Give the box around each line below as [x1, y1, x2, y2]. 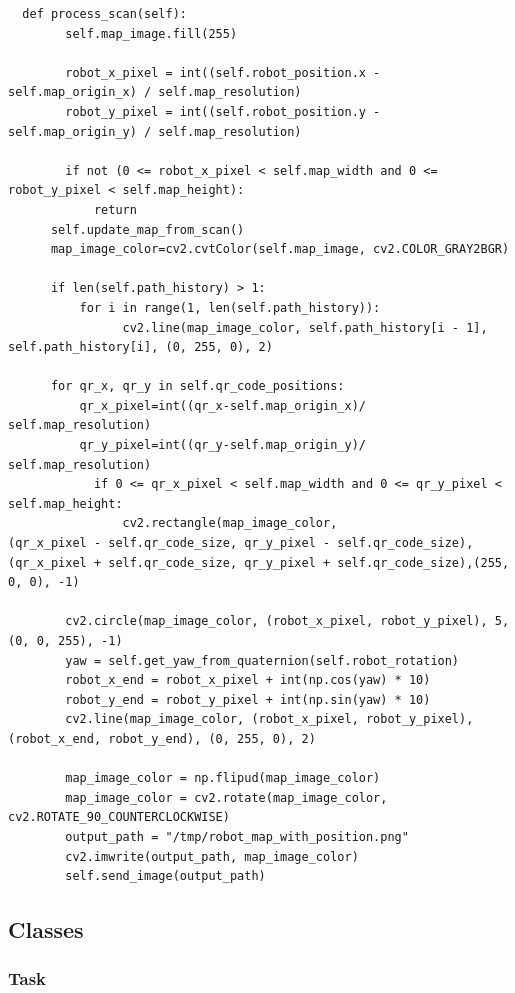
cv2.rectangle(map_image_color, [122, 516, 338, 531]
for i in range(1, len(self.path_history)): [79, 300, 381, 315]
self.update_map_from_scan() [50, 222, 245, 237]
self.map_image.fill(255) [65, 26, 238, 41]
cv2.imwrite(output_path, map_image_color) [65, 849, 359, 864]
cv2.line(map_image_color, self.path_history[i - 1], [122, 320, 488, 335]
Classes [8, 914, 84, 945]
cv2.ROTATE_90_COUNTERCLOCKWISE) [8, 810, 230, 825]
